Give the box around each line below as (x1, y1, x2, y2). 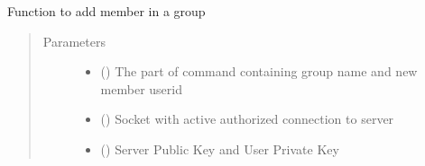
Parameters (42, 31, 106, 50)
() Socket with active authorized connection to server (100, 109, 394, 128)
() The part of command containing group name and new (100, 62, 418, 81)
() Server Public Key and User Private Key (100, 139, 339, 158)
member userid (100, 79, 182, 98)
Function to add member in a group (7, 2, 206, 20)
